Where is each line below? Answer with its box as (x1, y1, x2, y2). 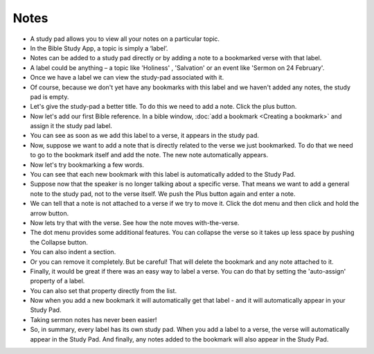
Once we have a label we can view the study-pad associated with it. (30, 73, 224, 82)
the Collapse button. (30, 238, 88, 246)
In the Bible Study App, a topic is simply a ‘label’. (30, 44, 168, 52)
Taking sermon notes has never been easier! (30, 315, 157, 324)
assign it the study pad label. (30, 122, 112, 130)
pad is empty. (30, 92, 69, 100)
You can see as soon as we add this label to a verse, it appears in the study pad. (30, 132, 260, 140)
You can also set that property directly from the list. (30, 286, 177, 294)
